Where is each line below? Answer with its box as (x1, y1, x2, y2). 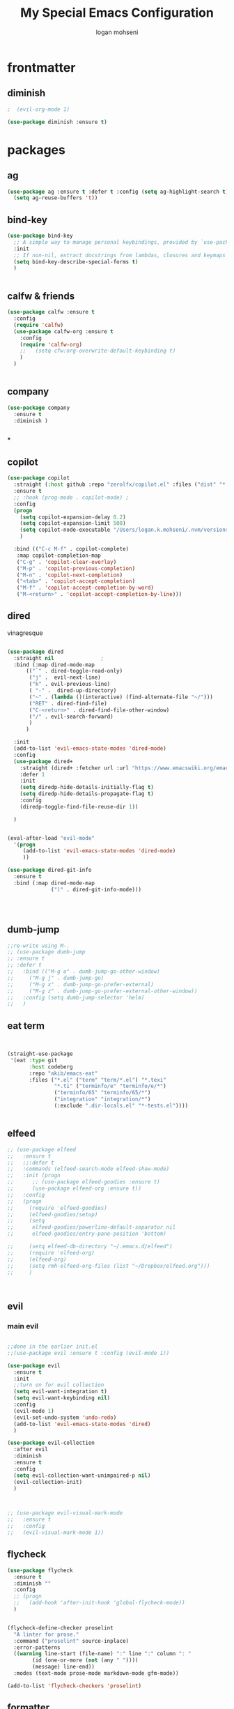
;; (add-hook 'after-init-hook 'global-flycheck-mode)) (13, 1600, 186, 1607)
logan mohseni (95, 28, 139, 36)
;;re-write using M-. (7, 942, 70, 949)
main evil (7, 1321, 39, 1331)
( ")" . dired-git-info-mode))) (51, 886, 141, 893)
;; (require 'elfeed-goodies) (7, 1204, 108, 1211)
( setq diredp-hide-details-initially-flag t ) (19, 784, 155, 791)
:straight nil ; (13, 654, 104, 661)
